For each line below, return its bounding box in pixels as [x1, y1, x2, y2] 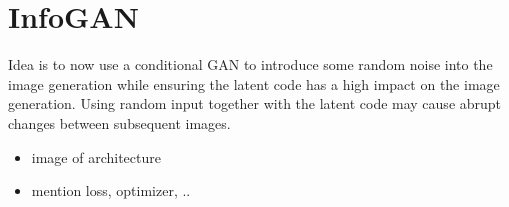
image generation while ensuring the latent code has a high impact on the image [8, 73, 500, 94]
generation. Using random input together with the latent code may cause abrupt [8, 93, 502, 114]
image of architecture [31, 146, 161, 167]
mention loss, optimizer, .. [31, 180, 191, 201]
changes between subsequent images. [8, 112, 231, 133]
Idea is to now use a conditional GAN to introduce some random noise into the [8, 54, 493, 75]
